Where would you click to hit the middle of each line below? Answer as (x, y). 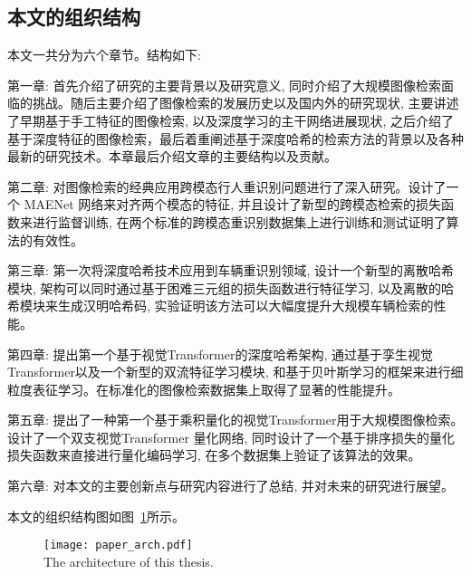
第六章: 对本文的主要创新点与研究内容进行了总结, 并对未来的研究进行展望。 (231, 486)
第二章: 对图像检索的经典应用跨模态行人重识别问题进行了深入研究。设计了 (227, 186)
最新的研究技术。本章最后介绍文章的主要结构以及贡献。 (172, 156)
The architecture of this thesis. (129, 561)
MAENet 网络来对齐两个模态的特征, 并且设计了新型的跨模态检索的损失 (232, 204)
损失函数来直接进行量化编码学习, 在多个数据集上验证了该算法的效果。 (214, 455)
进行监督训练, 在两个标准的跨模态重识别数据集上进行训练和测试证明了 (239, 221)
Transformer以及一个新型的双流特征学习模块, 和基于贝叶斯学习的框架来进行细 (235, 372)
